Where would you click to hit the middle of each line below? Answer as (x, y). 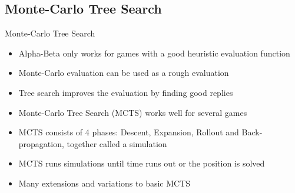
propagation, (41, 143)
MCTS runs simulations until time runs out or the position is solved (142, 163)
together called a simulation (117, 143)
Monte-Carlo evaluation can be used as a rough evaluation (124, 73)
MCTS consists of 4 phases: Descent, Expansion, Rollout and (129, 132)
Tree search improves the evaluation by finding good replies (126, 92)
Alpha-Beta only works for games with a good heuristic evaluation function (154, 53)
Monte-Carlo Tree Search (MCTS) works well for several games (133, 112)
